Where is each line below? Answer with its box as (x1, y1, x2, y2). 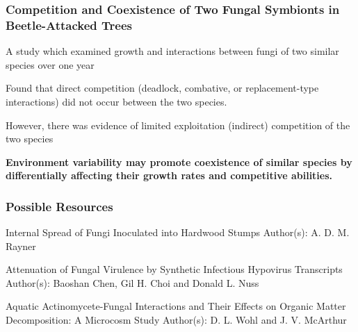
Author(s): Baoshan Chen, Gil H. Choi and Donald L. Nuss (6, 275, 259, 290)
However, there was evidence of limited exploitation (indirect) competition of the (6, 117, 350, 132)
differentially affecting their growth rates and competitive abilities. (6, 168, 333, 183)
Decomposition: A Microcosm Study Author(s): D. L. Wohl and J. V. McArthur (6, 313, 347, 327)
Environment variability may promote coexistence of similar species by (6, 154, 352, 169)
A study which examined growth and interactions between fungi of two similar (6, 44, 339, 58)
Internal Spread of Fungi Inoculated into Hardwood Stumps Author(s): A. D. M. (6, 225, 350, 240)
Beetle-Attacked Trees (6, 16, 133, 33)
